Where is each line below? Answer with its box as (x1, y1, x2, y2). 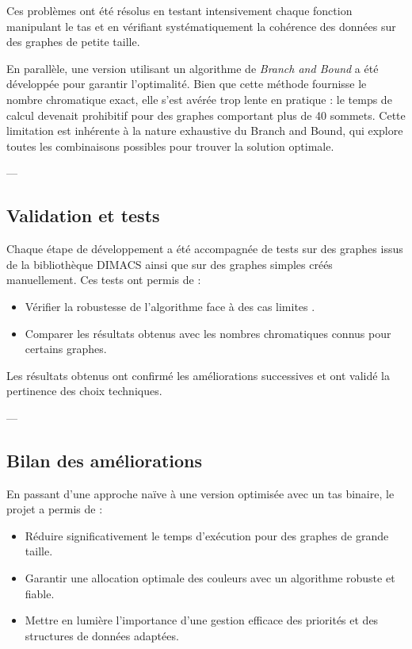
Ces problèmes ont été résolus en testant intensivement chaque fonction (6, 2, 353, 18)
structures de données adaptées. (25, 627, 179, 643)
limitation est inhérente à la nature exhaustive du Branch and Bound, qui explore (6, 122, 403, 139)
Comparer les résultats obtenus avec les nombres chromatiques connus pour (25, 324, 391, 341)
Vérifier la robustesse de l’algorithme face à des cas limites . (25, 298, 315, 314)
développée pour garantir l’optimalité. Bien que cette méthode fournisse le (6, 75, 367, 92)
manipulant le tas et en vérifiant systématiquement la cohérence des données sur (6, 17, 396, 34)
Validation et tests (6, 203, 160, 228)
